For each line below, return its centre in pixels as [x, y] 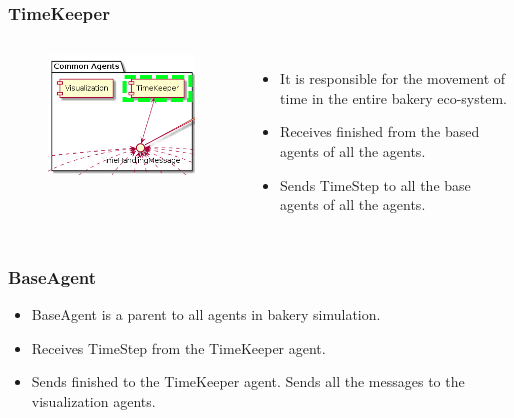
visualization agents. [93, 400]
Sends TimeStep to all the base [375, 184]
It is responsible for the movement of [393, 78]
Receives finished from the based [380, 131]
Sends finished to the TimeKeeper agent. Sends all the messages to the [248, 381]
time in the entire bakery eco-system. [393, 97]
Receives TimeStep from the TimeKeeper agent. [178, 347]
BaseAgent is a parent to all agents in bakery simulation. [206, 314]
